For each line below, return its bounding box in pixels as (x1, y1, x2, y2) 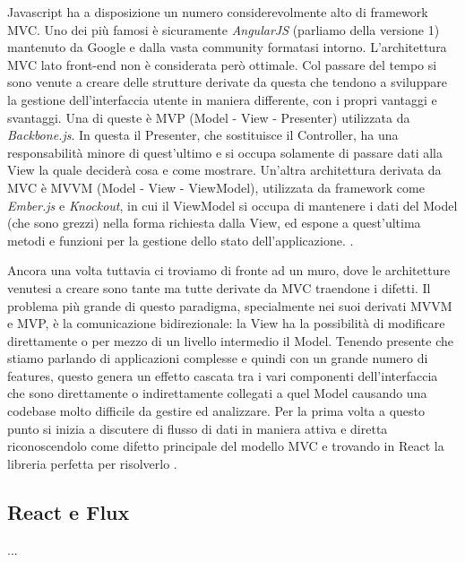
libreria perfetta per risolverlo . (7, 454, 177, 472)
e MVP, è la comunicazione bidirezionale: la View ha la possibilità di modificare (7, 314, 445, 333)
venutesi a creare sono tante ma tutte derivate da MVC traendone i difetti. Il (7, 278, 431, 297)
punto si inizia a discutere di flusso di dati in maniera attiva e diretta (7, 419, 388, 437)
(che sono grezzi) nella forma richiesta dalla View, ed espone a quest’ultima (7, 213, 421, 232)
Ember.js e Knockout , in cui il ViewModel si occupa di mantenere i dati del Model (7, 195, 458, 214)
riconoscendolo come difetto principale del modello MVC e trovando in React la (7, 437, 444, 455)
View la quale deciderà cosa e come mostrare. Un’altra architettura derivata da (7, 160, 442, 179)
